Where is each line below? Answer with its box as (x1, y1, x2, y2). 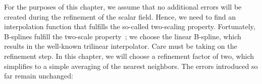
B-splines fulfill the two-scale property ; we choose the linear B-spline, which (4, 31, 241, 41)
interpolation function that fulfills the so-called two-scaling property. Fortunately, (4, 21, 255, 32)
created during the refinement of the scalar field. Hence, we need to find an (4, 11, 236, 22)
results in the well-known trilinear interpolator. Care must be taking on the (4, 41, 237, 51)
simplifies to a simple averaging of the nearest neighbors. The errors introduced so (4, 60, 258, 71)
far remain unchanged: (4, 70, 73, 81)
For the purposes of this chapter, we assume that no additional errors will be (4, 2, 242, 12)
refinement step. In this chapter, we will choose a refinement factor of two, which (4, 50, 254, 61)
